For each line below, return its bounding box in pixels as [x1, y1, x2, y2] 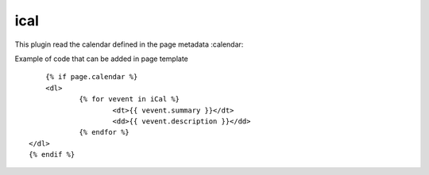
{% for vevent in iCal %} [79, 95, 180, 104]
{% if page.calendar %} [44, 72, 138, 82]
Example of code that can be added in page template [14, 54, 188, 63]
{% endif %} [29, 150, 75, 159]
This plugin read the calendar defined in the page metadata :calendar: [14, 40, 244, 49]
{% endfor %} [79, 127, 130, 137]
